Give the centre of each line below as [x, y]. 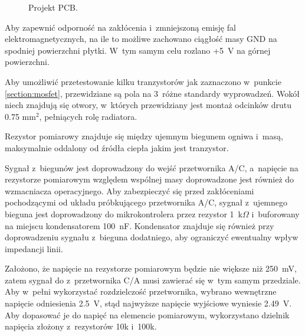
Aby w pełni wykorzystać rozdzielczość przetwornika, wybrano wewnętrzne [141, 291]
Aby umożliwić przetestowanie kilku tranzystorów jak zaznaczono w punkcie [143, 81]
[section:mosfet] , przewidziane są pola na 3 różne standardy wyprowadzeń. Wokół [152, 93]
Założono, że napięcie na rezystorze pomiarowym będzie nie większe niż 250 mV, [151, 268]
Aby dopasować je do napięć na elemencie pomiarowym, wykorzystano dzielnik [147, 314]
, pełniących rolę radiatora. [88, 116]
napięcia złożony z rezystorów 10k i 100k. [81, 326]
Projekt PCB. [53, 7]
